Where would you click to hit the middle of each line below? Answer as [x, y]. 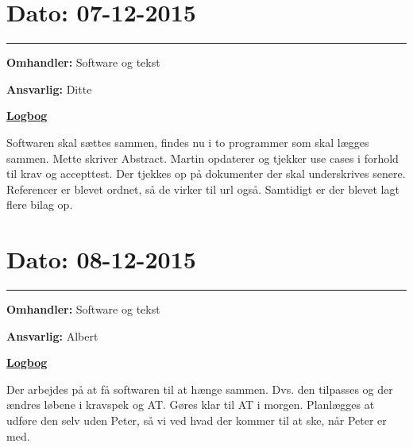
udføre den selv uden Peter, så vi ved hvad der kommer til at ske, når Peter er [197, 420]
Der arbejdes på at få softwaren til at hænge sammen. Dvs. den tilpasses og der [200, 389]
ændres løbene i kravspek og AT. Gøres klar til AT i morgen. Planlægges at [191, 405]
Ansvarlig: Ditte [49, 89]
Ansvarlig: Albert [52, 335]
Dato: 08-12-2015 [101, 259]
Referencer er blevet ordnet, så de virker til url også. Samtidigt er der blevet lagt [203, 189]
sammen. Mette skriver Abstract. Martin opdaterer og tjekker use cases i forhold [203, 158]
